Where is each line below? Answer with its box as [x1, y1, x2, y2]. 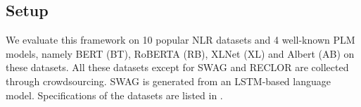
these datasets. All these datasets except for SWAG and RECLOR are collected [6, 60, 349, 75]
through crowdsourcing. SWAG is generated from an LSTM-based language [6, 73, 331, 88]
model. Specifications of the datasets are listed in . [6, 87, 223, 102]
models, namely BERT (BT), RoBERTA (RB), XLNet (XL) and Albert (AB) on [6, 46, 355, 61]
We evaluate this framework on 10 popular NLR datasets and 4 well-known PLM [6, 32, 355, 47]
